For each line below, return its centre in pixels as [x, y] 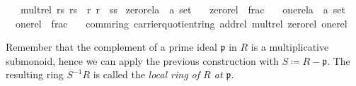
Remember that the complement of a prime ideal [111, 47]
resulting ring [35, 74]
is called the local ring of [147, 74]
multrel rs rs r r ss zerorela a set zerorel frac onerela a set [183, 9]
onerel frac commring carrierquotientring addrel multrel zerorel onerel [181, 23]
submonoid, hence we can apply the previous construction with [142, 60]
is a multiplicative [290, 47]
